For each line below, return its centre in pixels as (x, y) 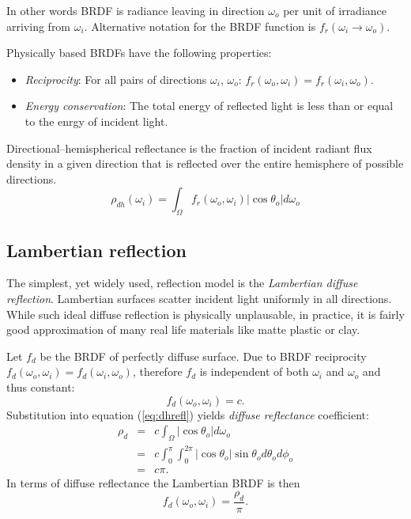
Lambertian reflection (96, 250)
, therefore (157, 371)
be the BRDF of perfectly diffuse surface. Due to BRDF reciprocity (203, 356)
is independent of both (254, 371)
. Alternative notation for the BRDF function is (200, 26)
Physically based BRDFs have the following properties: (139, 53)
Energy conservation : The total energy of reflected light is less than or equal (209, 106)
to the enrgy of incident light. (96, 121)
